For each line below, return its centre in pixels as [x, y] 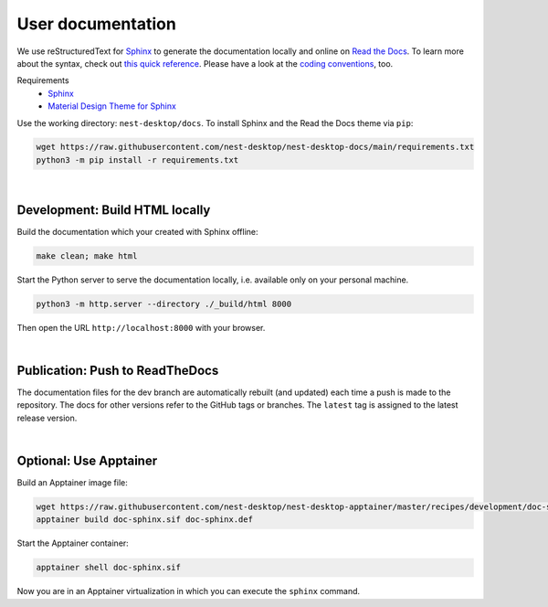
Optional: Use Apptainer [87, 460]
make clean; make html [87, 256]
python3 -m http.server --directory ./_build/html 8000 [164, 303]
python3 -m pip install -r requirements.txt [137, 160]
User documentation [97, 24]
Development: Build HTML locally [114, 210]
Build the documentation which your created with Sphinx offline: [138, 231]
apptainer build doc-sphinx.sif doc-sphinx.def [144, 520]
